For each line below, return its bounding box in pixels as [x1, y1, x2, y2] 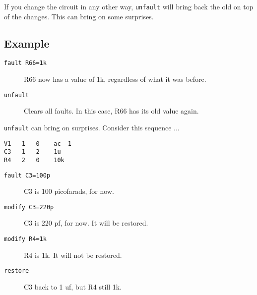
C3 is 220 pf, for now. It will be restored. [24, 218, 148, 228]
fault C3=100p [4, 172, 51, 179]
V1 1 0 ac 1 [4, 140, 72, 147]
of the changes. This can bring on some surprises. [4, 11, 154, 21]
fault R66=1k [4, 59, 47, 67]
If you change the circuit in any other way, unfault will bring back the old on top [4, 1, 254, 11]
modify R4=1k [4, 236, 47, 243]
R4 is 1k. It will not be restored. [24, 249, 122, 260]
